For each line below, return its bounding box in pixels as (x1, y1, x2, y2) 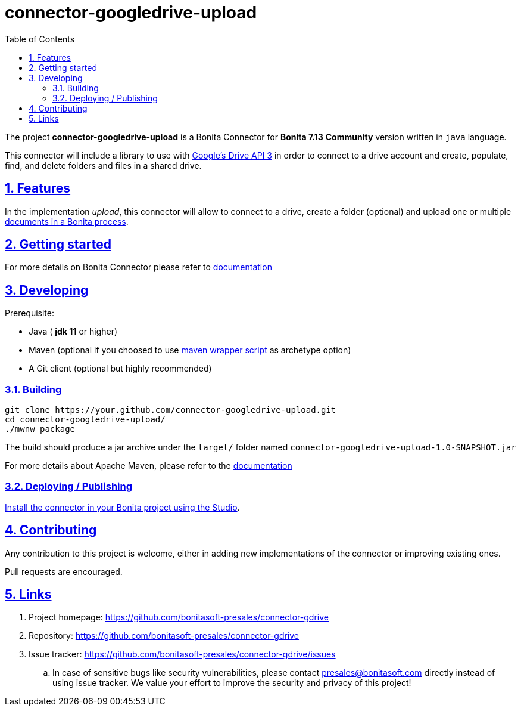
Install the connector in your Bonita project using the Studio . (5, 502, 240, 512)
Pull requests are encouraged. (5, 566, 123, 577)
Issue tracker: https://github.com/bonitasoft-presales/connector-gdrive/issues (29, 649, 336, 660)
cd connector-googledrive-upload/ (5, 415, 166, 425)
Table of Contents (5, 33, 75, 44)
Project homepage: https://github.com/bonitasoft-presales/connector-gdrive (29, 612, 329, 623)
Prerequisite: (5, 308, 55, 319)
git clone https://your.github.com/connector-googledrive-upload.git (5, 405, 336, 415)
